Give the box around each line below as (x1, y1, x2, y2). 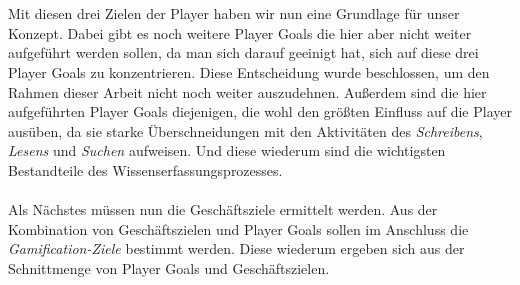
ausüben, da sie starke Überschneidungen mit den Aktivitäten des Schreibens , (8, 120, 483, 141)
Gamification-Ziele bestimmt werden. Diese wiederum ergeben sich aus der (8, 238, 465, 259)
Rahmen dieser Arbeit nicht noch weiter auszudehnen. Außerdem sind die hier (8, 81, 487, 102)
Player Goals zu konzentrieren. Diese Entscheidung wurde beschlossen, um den (8, 61, 490, 82)
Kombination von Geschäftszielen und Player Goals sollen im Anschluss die (8, 218, 469, 239)
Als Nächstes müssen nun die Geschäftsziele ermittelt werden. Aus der (8, 199, 438, 220)
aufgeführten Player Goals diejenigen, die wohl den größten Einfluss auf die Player (8, 101, 512, 122)
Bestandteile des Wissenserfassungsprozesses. (8, 159, 283, 180)
